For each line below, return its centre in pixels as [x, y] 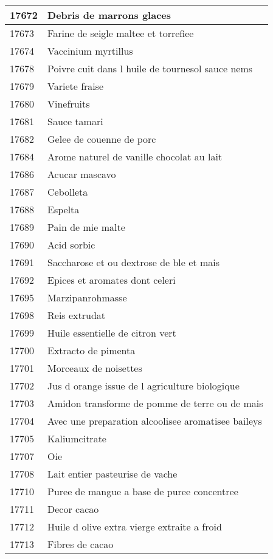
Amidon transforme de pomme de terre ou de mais [155, 403]
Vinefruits [69, 104]
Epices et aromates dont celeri [112, 280]
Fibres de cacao [81, 544]
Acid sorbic [71, 245]
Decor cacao [73, 509]
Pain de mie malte [86, 227]
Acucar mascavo [82, 174]
